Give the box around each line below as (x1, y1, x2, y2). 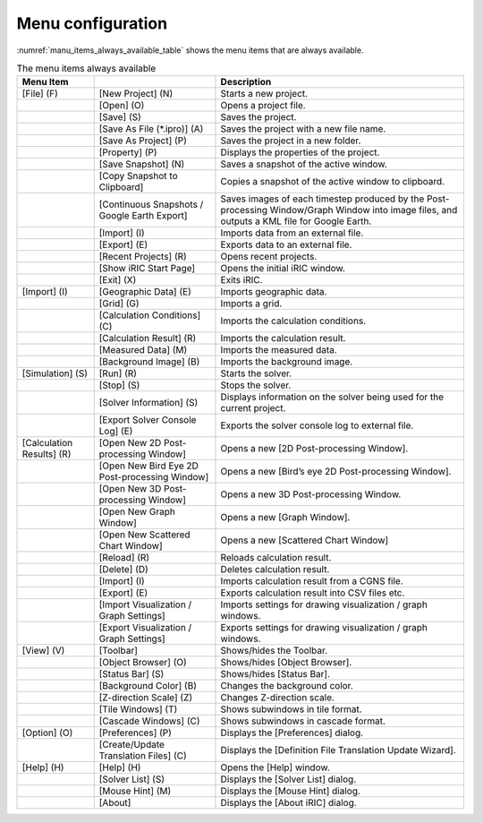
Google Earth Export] (98, 210, 188, 222)
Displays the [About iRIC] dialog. (220, 797, 357, 810)
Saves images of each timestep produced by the (220, 193, 425, 205)
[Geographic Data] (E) (98, 286, 191, 298)
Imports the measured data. (220, 344, 337, 356)
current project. (220, 402, 286, 415)
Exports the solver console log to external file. (220, 419, 414, 432)
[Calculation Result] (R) (98, 332, 197, 345)
